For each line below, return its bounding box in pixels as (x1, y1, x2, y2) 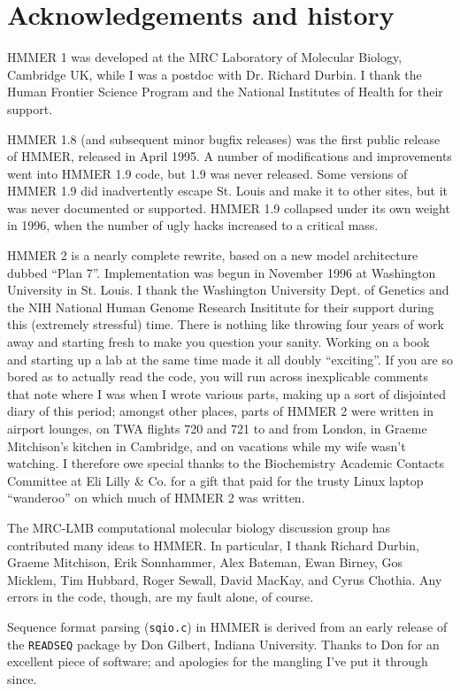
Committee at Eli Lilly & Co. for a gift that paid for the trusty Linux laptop (7, 471, 424, 489)
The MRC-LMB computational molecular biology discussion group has (7, 518, 391, 536)
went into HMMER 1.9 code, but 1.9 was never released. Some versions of (7, 164, 408, 182)
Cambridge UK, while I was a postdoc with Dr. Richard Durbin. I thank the (7, 65, 422, 83)
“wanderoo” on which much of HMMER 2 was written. (7, 488, 305, 507)
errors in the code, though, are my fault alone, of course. (7, 587, 314, 606)
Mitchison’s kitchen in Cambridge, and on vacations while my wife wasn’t (7, 436, 406, 455)
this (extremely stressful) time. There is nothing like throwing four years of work (7, 315, 444, 334)
